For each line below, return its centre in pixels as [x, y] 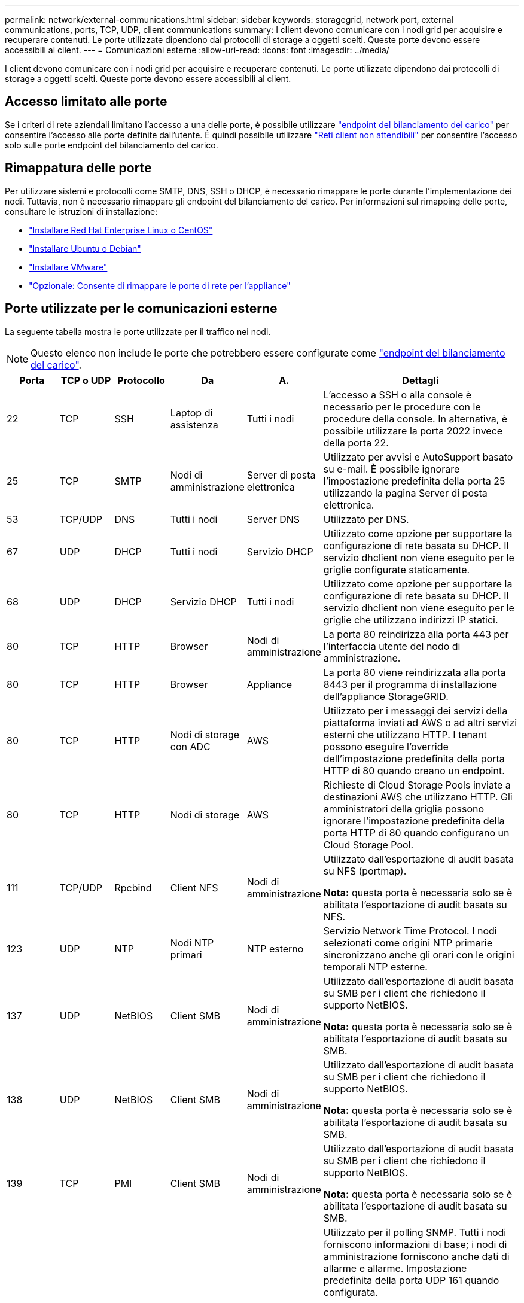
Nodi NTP [192, 943]
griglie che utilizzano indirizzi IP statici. [411, 619]
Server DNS [273, 519]
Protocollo [141, 380]
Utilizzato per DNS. [366, 519]
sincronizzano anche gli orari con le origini [419, 955]
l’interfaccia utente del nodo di [392, 646]
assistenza [194, 424]
